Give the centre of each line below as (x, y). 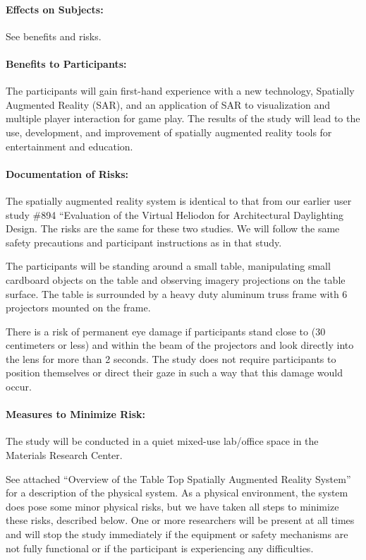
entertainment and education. (69, 146)
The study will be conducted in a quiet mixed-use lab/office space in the (162, 441)
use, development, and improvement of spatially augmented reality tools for (169, 132)
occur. (19, 387)
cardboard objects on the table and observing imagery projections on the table (176, 279)
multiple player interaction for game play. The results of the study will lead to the (183, 118)
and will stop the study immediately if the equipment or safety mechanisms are (177, 534)
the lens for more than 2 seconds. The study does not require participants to (171, 358)
